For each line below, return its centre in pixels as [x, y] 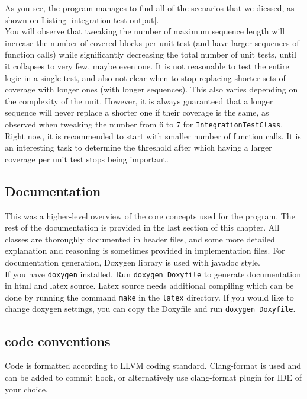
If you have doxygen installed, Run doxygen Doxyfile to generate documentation [153, 274]
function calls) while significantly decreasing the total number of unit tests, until [151, 54]
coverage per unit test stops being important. [87, 159]
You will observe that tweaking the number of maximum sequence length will [145, 31]
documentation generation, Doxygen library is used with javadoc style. [133, 262]
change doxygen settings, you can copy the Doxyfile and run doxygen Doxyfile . [150, 309]
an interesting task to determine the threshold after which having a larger [138, 147]
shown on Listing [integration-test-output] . [82, 19]
